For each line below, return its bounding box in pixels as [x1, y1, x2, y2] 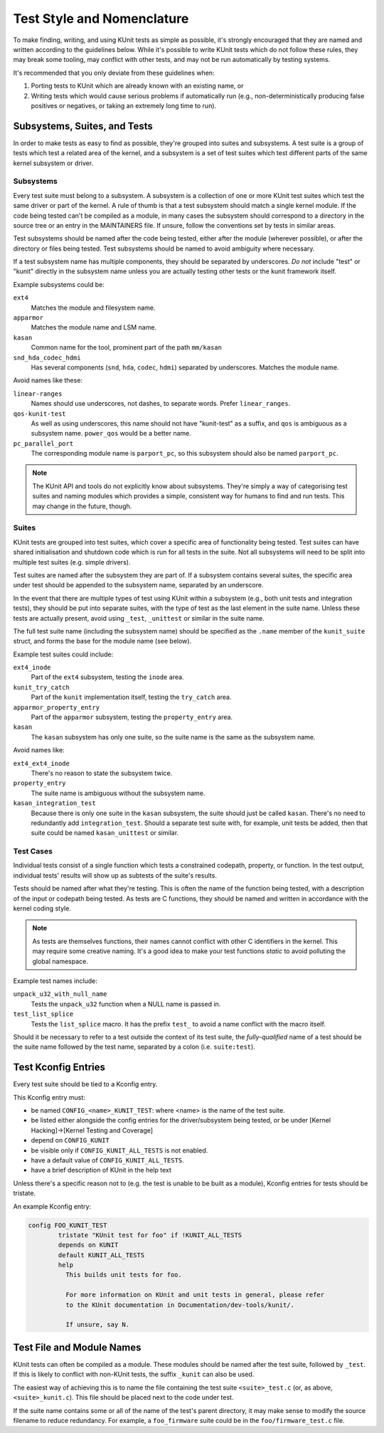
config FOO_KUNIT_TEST [28, 1221, 107, 1229]
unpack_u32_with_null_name [13, 990, 107, 998]
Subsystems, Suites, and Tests [13, 120, 153, 132]
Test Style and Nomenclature [13, 11, 189, 26]
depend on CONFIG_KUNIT [31, 1136, 110, 1145]
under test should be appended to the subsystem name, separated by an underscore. [13, 581, 264, 589]
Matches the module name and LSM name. [31, 323, 156, 332]
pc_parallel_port [13, 439, 74, 448]
